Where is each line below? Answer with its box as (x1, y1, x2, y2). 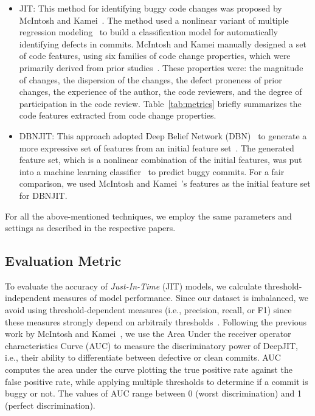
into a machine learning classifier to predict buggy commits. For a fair (19, 165, 285, 178)
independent (5, 291, 50, 304)
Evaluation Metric (5, 251, 122, 270)
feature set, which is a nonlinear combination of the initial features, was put (19, 153, 302, 166)
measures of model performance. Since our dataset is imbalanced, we (53, 291, 308, 304)
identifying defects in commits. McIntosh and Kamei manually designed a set (19, 37, 306, 50)
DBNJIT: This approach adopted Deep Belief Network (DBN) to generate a (19, 129, 307, 142)
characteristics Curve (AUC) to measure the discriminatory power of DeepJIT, (5, 339, 298, 352)
